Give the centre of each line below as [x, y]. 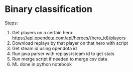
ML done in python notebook [42, 64]
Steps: [11, 23]
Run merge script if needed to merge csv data [59, 59]
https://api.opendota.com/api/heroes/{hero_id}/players [69, 38]
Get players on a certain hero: [43, 32]
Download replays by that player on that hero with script [70, 43]
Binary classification [48, 9]
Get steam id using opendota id [44, 48]
